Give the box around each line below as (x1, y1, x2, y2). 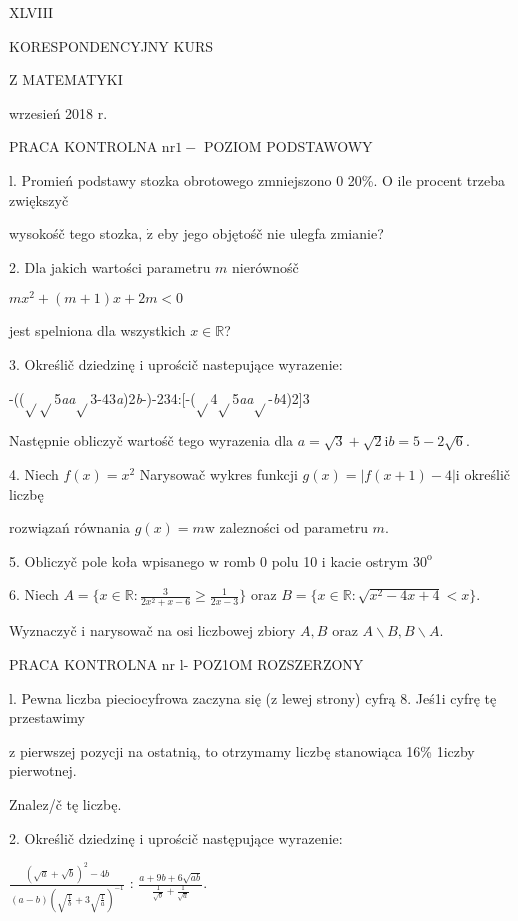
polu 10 (271, 550, 318, 571)
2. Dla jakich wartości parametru (9, 256, 211, 277)
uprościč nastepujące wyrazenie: (147, 354, 343, 375)
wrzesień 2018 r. (9, 102, 108, 123)
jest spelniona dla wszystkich (9, 320, 186, 341)
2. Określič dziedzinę (9, 827, 135, 848)
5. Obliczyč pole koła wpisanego (9, 550, 205, 571)
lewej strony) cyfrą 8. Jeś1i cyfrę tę (281, 687, 497, 708)
